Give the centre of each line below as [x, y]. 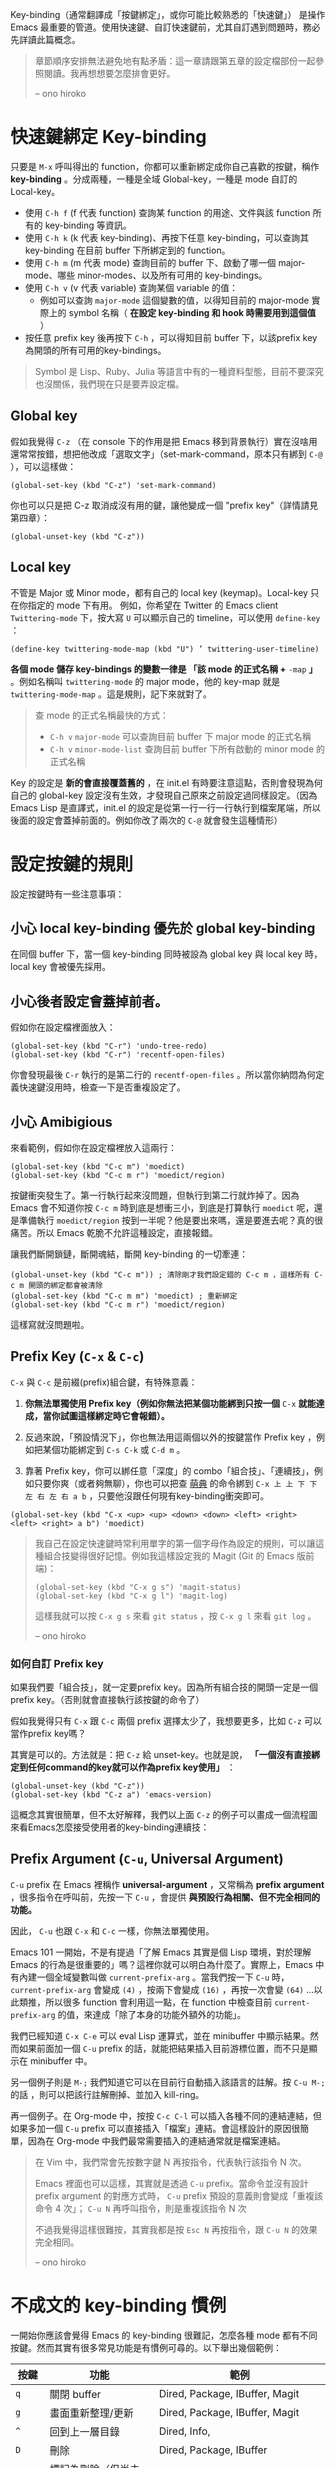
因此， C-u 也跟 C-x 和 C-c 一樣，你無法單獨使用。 [112, 1930]
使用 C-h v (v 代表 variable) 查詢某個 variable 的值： [131, 287]
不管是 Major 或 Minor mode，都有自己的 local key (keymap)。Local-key [159, 592]
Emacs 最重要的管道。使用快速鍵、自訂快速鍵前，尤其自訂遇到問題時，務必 [165, 27]
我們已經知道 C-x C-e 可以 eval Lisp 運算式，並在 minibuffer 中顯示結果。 [160, 2035]
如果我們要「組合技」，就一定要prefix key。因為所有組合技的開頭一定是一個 [164, 1687]
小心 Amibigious [61, 1121]
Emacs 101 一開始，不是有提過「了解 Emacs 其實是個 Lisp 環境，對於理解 [161, 1952]
